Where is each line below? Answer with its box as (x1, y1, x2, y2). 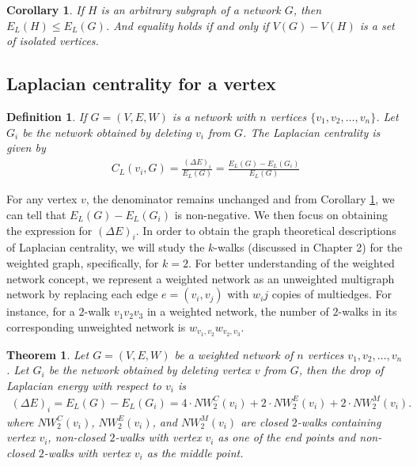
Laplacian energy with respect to (6, 377, 161, 393)
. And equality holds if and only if (105, 17, 269, 33)
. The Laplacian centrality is (243, 123, 381, 140)
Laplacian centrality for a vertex (6, 71, 276, 96)
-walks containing (297, 413, 381, 430)
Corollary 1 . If (6, 2, 84, 17)
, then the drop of (298, 362, 384, 378)
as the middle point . (146, 444, 244, 460)
